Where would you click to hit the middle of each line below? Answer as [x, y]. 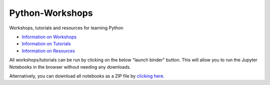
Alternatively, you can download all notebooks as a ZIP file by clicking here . [87, 76]
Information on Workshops [49, 37]
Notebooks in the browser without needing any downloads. [70, 67]
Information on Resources [48, 51]
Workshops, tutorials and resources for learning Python [66, 28]
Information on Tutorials [46, 44]
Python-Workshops [51, 13]
